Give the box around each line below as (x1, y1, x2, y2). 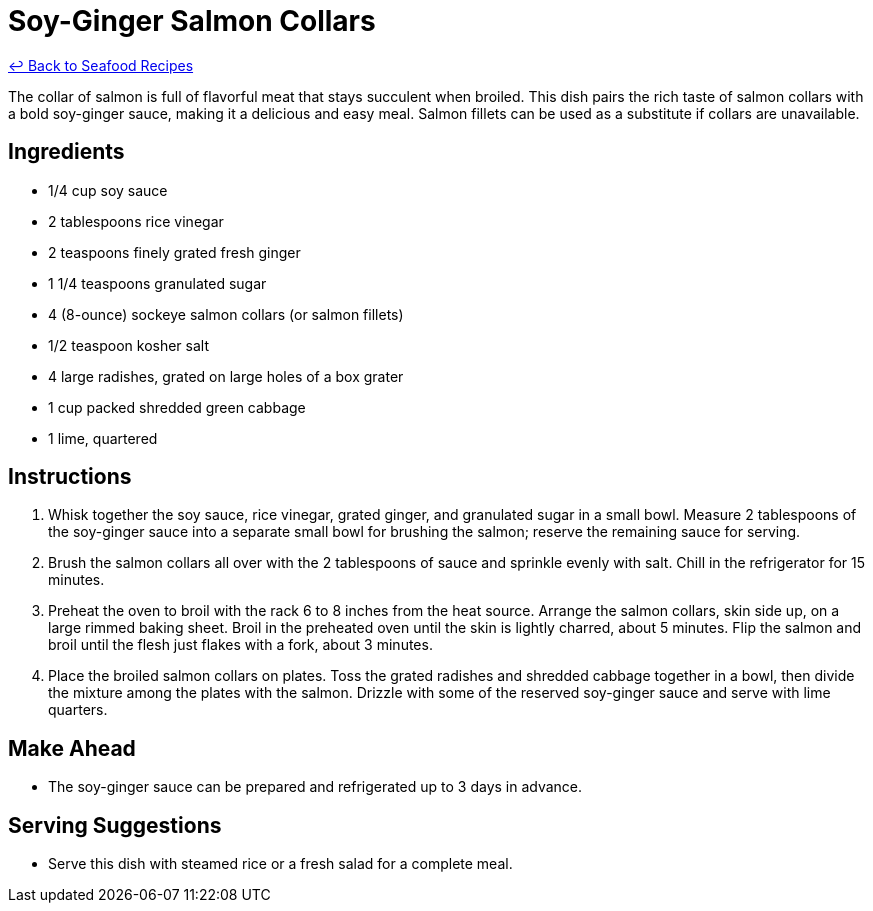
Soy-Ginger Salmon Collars (8, 4, 376, 38)
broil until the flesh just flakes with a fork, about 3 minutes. (48, 636, 433, 654)
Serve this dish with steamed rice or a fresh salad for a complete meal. (48, 855, 513, 873)
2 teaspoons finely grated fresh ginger (48, 243, 301, 261)
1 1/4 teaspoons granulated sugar (48, 274, 267, 292)
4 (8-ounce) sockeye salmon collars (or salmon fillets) (48, 305, 404, 323)
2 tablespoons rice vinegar (48, 212, 224, 230)
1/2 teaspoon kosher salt (48, 336, 210, 354)
